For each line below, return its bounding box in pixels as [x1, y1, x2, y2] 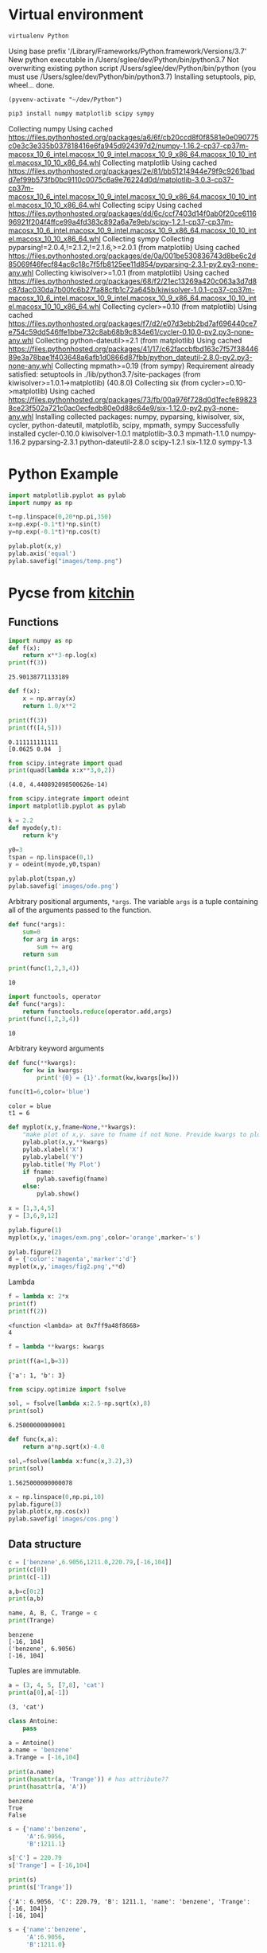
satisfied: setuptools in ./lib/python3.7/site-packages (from [8, 369, 201, 379]
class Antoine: [8, 1716, 59, 1725]
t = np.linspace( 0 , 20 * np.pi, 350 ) [8, 513, 112, 521]
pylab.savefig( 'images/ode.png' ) [8, 883, 119, 890]
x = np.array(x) [22, 695, 77, 703]
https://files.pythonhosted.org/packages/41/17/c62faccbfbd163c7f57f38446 [8, 344, 259, 354]
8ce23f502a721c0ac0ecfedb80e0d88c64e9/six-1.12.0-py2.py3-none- [8, 403, 240, 413]
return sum [22, 950, 59, 958]
